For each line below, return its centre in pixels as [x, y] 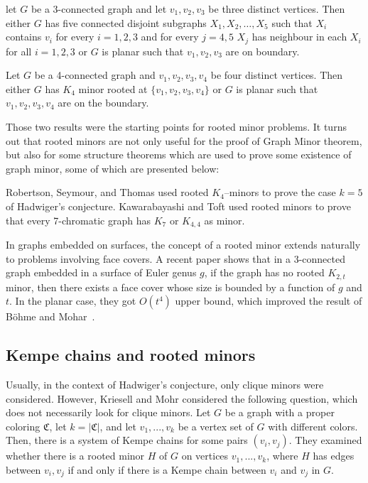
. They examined [325, 440]
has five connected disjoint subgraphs [126, 22]
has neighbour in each [299, 37]
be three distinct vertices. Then [277, 9]
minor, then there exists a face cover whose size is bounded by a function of [171, 287]
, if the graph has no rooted [264, 272]
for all [19, 51]
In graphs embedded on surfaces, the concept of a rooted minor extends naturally [183, 245]
